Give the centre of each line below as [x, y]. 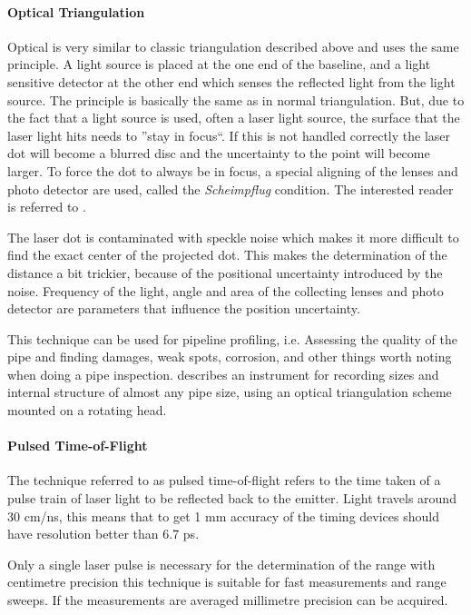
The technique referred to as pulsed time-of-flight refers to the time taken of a [224, 480]
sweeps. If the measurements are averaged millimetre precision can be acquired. [228, 600]
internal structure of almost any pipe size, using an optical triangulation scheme [230, 392]
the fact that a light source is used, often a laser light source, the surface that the [234, 118]
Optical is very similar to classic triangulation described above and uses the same [233, 46]
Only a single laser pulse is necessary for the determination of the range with [221, 564]
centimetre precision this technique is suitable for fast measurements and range [227, 582]
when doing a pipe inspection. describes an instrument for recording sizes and [223, 374]
